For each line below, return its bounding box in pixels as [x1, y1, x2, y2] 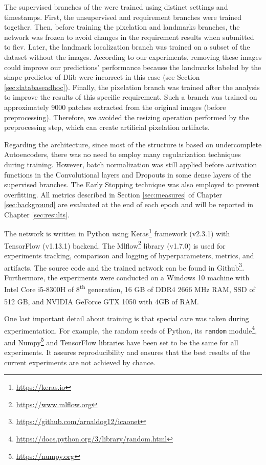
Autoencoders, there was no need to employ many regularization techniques [4, 149, 241, 160]
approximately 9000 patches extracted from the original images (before [4, 101, 226, 112]
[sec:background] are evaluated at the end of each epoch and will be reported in [4, 199, 254, 210]
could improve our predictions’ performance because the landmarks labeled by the [4, 61, 261, 72]
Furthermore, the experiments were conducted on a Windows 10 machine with [4, 272, 250, 282]
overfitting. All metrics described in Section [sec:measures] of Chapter [4, 189, 223, 200]
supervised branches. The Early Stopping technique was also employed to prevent [4, 179, 259, 190]
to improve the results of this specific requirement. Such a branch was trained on [4, 92, 257, 102]
